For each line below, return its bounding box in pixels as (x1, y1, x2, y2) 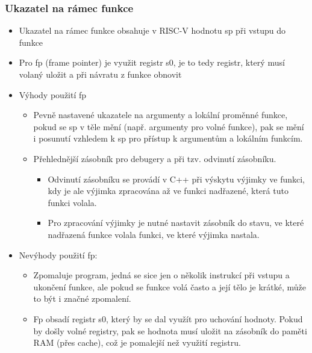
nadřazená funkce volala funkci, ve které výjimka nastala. (48, 228, 260, 240)
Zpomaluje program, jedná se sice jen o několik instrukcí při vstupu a (33, 269, 290, 281)
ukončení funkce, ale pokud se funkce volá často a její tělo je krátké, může (33, 280, 307, 293)
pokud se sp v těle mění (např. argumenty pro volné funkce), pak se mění (33, 120, 304, 133)
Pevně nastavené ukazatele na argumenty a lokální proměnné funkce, (33, 108, 288, 121)
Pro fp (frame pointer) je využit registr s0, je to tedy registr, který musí (19, 56, 285, 69)
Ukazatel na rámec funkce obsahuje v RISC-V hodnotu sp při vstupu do (19, 24, 286, 37)
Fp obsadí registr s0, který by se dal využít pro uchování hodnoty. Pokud (33, 312, 303, 325)
